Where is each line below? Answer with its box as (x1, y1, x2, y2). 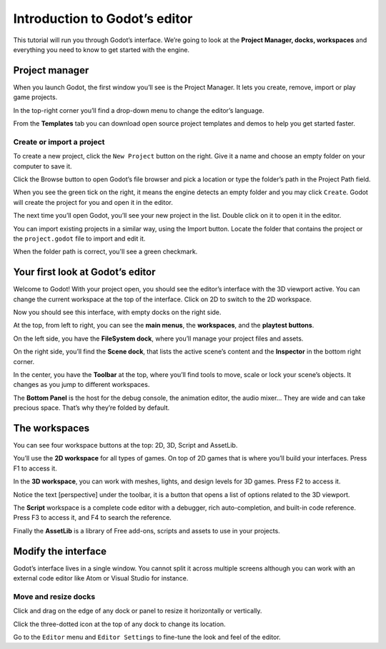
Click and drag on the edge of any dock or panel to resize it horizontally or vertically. (13, 607, 262, 615)
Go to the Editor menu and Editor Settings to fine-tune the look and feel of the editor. (13, 633, 282, 641)
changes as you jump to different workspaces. (13, 381, 150, 389)
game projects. (13, 93, 58, 101)
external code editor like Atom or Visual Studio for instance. (13, 574, 189, 583)
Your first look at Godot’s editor (13, 266, 157, 278)
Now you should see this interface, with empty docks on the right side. (13, 308, 222, 316)
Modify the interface (13, 545, 107, 557)
